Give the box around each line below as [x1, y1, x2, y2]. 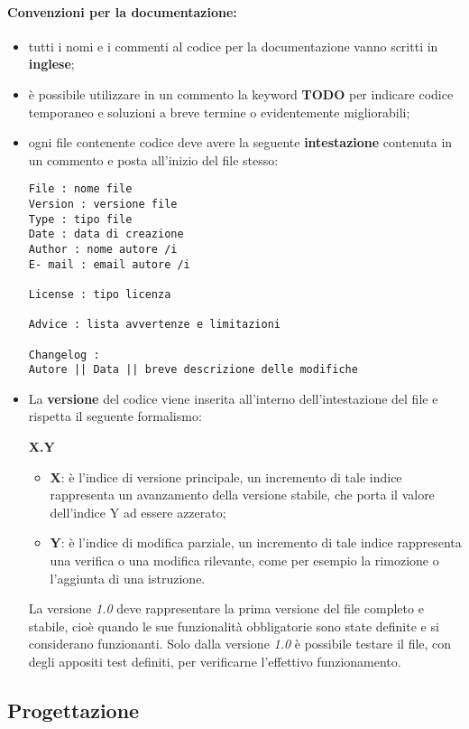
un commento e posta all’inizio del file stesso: [28, 150, 279, 169]
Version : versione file [28, 198, 178, 211]
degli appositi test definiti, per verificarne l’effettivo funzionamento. [28, 652, 401, 671]
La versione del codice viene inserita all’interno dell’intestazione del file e [28, 388, 438, 407]
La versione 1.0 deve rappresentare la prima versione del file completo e [28, 599, 424, 618]
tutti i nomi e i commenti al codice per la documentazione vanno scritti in [28, 36, 438, 55]
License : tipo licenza [28, 287, 171, 301]
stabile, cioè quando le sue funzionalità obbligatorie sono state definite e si [28, 616, 439, 635]
